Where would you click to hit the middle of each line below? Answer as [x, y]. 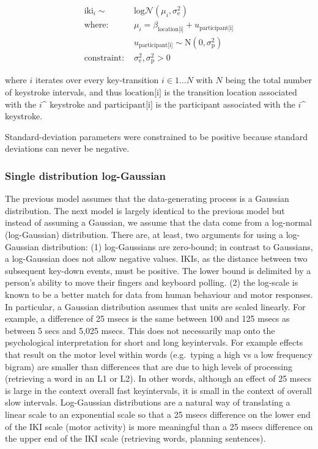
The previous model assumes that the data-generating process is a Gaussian [147, 199]
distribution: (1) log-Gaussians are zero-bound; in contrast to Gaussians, [177, 246]
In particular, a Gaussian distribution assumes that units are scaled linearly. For [155, 306]
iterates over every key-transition [97, 80]
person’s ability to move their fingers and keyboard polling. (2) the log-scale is [152, 282]
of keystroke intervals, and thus [64, 92]
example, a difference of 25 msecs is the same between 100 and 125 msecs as [147, 318]
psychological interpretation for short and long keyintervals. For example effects [154, 342]
